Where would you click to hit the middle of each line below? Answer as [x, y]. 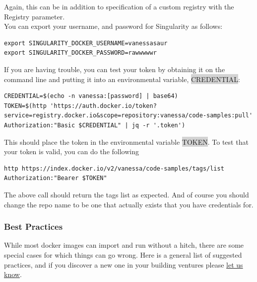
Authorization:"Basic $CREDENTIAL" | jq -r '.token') [95, 125]
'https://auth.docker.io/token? [103, 106]
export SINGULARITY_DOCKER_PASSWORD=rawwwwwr [80, 53]
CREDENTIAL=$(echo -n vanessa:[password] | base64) [91, 96]
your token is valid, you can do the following [71, 151]
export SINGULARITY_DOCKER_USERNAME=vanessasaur [86, 43]
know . [13, 274]
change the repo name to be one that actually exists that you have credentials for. [129, 204]
